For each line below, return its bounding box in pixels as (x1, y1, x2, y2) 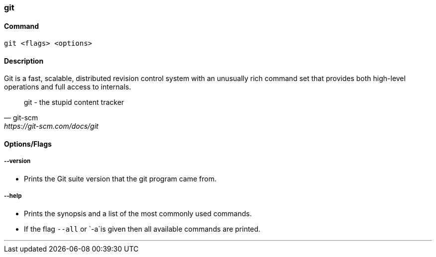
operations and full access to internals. (4, 83, 131, 91)
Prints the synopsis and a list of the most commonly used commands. (24, 209, 252, 218)
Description (4, 56, 44, 65)
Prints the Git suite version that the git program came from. (24, 174, 217, 183)
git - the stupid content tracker (24, 98, 124, 107)
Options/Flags (4, 140, 52, 149)
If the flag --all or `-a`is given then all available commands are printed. (24, 224, 261, 233)
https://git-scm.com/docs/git (4, 122, 99, 131)
